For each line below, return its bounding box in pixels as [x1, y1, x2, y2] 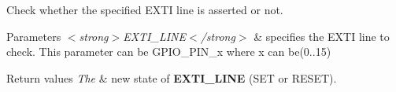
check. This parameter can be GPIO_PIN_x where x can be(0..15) [6, 43, 331, 60]
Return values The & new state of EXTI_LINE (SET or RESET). [6, 69, 337, 86]
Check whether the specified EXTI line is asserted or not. [6, 2, 283, 17]
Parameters [6, 28, 61, 44]
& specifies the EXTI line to [254, 28, 390, 44]
